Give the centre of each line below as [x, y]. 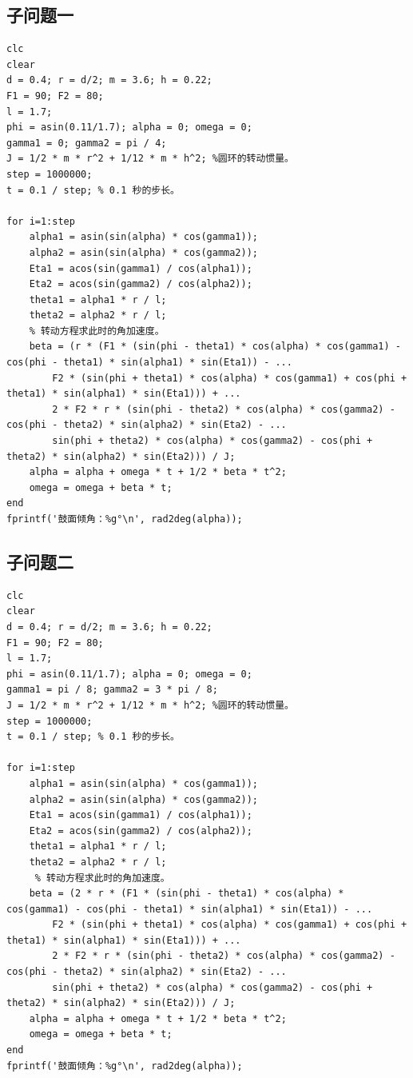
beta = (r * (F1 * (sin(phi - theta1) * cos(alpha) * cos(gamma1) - [215, 347]
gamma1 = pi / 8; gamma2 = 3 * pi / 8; [112, 690]
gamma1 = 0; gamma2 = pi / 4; [87, 143]
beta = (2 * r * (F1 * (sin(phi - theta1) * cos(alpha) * [187, 894]
